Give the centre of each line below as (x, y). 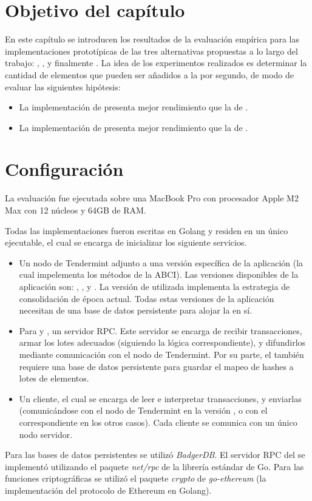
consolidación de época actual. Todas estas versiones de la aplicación (147, 298)
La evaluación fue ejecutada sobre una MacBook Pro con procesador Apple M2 (152, 198)
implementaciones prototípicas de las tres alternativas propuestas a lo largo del (151, 51)
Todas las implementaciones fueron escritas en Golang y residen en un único (147, 230)
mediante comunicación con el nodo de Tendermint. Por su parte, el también (161, 354)
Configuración (64, 169)
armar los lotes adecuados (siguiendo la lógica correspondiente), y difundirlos (162, 342)
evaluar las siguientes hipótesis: (63, 86)
